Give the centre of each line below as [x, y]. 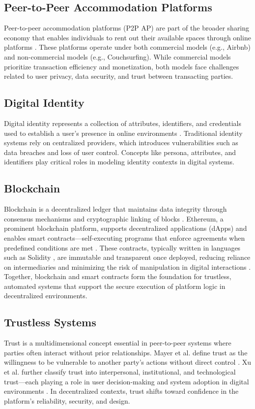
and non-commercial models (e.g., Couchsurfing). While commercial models [117, 56]
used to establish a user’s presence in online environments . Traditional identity [123, 133]
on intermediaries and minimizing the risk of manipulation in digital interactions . [127, 267]
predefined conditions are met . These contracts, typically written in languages [122, 247]
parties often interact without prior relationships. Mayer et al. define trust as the [126, 352]
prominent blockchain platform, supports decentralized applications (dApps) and [126, 228]
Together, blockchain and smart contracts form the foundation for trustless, [118, 276]
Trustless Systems [50, 322]
